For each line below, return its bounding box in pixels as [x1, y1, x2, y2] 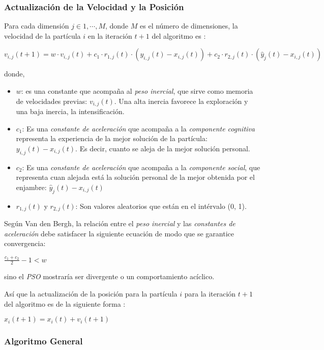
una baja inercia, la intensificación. [16, 106, 125, 117]
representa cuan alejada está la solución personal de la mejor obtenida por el [16, 172, 255, 182]
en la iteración [87, 30, 132, 41]
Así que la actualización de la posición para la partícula [4, 288, 178, 299]
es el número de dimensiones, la [140, 20, 238, 31]
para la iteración [184, 288, 236, 299]
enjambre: [16, 181, 47, 192]
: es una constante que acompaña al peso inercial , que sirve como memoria [21, 86, 253, 96]
